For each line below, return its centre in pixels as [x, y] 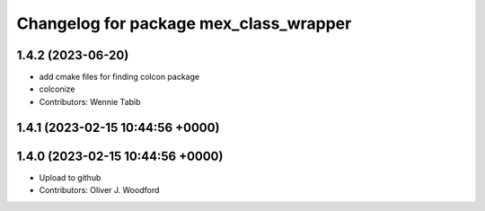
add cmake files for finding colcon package [119, 77]
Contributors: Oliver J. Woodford [99, 190]
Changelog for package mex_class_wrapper [184, 23]
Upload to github [70, 177]
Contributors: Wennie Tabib [90, 101]
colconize [57, 89]
